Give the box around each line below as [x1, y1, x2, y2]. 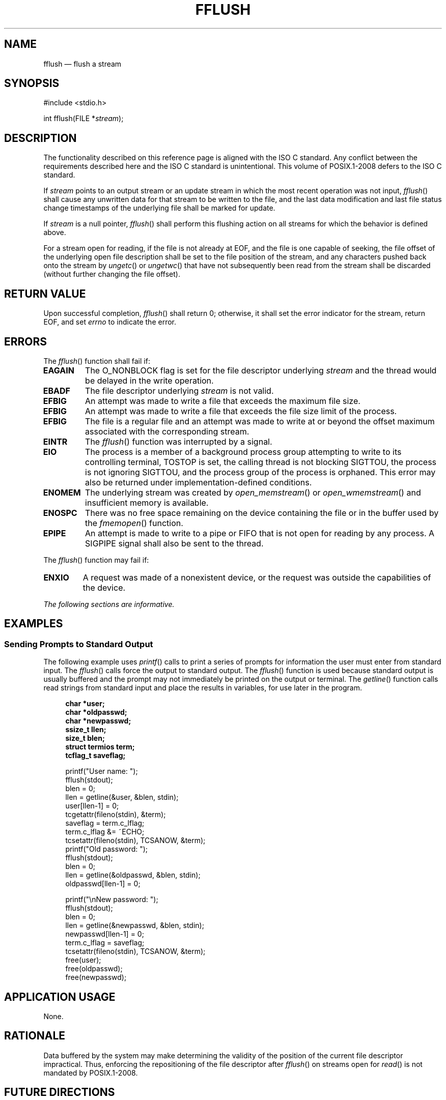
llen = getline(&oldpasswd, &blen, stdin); [65, 871, 201, 880]
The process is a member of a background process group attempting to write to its [85, 446, 402, 457]
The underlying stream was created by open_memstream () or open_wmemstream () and [85, 487, 421, 498]
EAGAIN [43, 365, 74, 375]
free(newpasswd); [65, 973, 127, 982]
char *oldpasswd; [65, 708, 127, 717]
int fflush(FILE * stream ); [43, 114, 124, 123]
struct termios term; [65, 742, 135, 751]
